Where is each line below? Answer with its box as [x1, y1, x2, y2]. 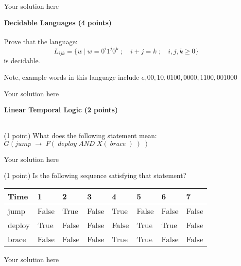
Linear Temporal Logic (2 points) [4, 105, 118, 115]
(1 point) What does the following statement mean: [4, 130, 157, 141]
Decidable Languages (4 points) [4, 17, 112, 27]
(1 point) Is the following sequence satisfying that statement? [4, 170, 187, 180]
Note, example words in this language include [4, 71, 139, 82]
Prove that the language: [4, 36, 78, 46]
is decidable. [4, 55, 40, 66]
